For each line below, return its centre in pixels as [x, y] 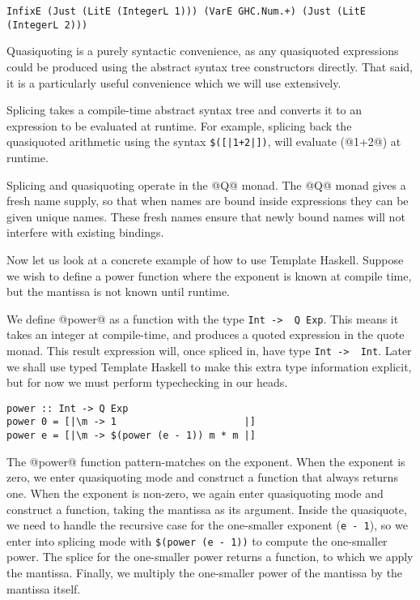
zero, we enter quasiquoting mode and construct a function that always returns [202, 477]
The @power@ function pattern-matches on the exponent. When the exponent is [206, 461]
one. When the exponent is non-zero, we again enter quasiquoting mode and [195, 493]
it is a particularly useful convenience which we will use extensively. [174, 82]
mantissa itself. [44, 588]
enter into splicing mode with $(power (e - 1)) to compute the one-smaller [197, 540]
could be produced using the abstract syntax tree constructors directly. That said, [210, 66]
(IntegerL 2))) [47, 25]
